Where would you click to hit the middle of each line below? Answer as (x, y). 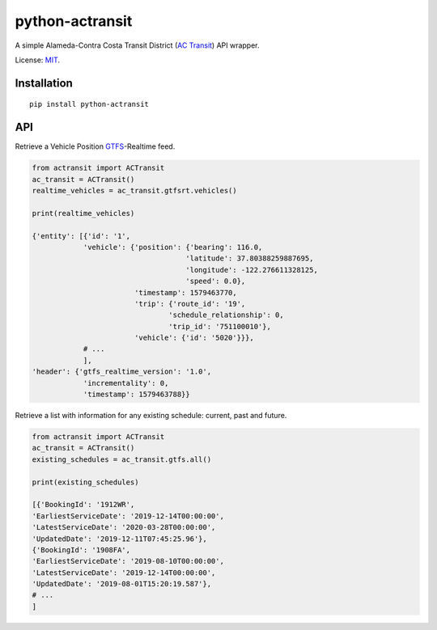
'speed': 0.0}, (216, 281)
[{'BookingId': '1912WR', (83, 505)
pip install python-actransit (89, 104)
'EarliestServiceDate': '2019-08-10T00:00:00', (128, 561)
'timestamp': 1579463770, (186, 292)
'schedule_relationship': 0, (226, 315)
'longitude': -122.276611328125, (252, 270)
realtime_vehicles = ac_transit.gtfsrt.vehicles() (135, 191)
